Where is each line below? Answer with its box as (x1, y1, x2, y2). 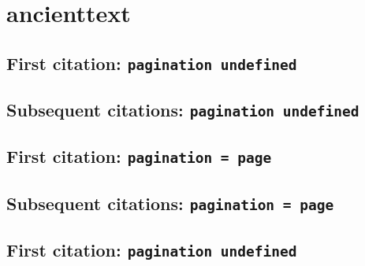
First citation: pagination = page (6, 144, 272, 168)
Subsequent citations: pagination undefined (6, 98, 359, 122)
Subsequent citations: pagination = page (6, 190, 334, 215)
